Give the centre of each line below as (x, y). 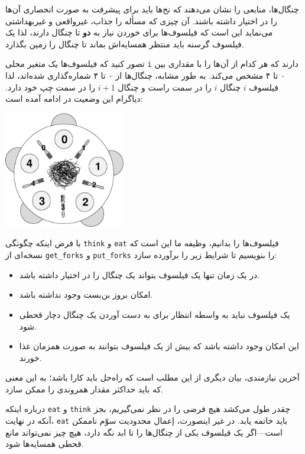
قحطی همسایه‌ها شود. (45, 444)
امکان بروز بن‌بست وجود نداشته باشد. (86, 294)
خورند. (30, 357)
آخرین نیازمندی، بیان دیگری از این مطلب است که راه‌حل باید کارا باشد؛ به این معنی (152, 377)
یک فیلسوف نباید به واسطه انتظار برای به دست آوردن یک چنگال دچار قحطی (155, 314)
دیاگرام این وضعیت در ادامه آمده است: (74, 99)
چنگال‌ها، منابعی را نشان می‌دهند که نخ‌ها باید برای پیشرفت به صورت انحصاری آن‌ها (152, 9)
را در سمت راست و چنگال (165, 87)
